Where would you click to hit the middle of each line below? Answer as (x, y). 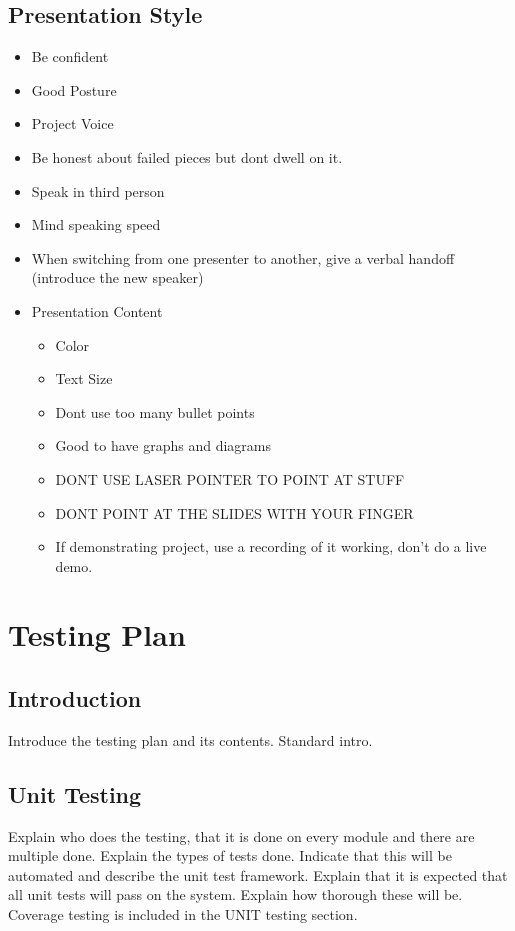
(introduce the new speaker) (117, 277)
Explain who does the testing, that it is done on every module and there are (241, 835)
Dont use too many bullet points (155, 411)
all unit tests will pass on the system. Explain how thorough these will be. (235, 894)
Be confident (70, 56)
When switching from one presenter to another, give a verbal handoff (243, 257)
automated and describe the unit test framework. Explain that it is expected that (258, 874)
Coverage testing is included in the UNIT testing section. (183, 914)
